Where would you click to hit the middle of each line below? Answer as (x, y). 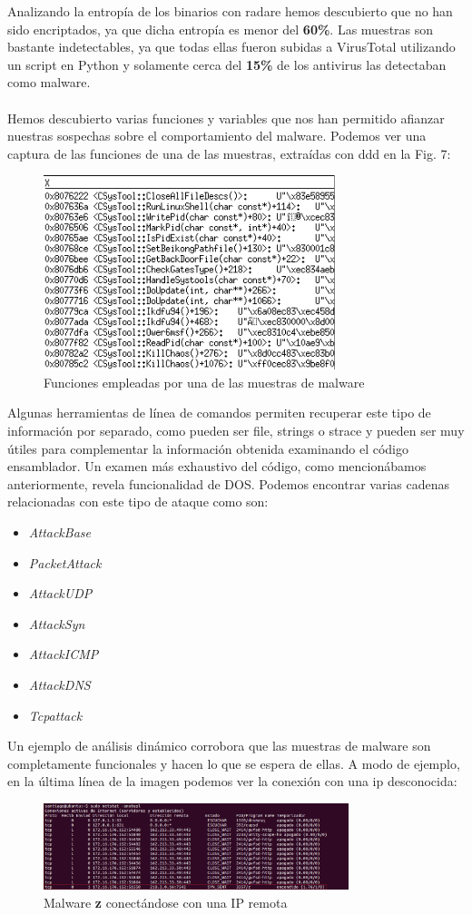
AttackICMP (64, 654)
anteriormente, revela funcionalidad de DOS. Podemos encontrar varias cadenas (228, 483)
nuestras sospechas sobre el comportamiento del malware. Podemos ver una (217, 136)
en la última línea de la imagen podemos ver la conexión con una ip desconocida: (232, 781)
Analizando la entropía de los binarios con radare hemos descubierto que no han (230, 11)
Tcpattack (55, 715)
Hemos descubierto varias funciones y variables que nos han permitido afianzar (226, 118)
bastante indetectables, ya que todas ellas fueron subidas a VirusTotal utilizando (231, 47)
